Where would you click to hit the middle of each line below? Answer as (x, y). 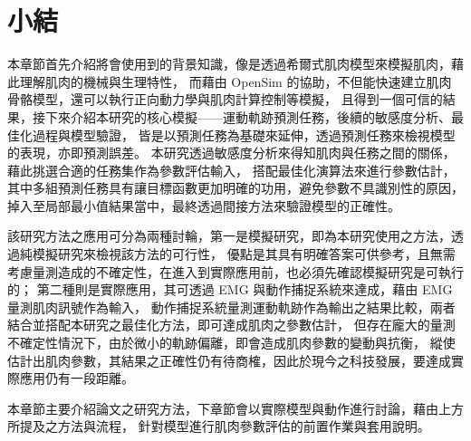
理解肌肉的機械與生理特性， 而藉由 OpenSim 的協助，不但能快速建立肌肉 (235, 81)
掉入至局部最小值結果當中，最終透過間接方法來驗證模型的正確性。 (204, 205)
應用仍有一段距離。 (77, 378)
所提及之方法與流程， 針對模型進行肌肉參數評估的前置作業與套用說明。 (219, 426)
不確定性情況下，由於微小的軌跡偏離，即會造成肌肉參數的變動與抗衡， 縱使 (231, 343)
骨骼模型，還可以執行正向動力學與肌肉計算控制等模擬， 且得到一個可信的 (225, 99)
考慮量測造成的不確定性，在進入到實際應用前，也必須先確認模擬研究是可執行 (235, 271)
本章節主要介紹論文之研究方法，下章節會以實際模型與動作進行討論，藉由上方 (235, 408)
